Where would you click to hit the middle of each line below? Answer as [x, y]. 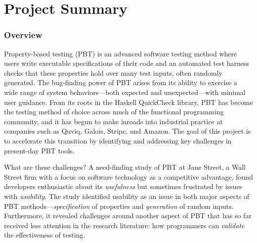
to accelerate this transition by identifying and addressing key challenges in [118, 140]
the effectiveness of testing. [45, 235]
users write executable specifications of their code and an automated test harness [127, 63]
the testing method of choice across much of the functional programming [114, 112]
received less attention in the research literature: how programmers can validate [124, 225]
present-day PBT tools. [39, 150]
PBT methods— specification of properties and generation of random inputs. [119, 206]
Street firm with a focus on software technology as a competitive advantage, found [128, 176]
